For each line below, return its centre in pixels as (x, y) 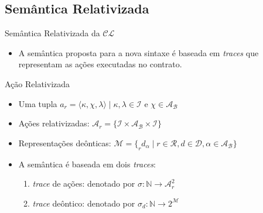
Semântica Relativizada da (52, 33)
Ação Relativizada (37, 83)
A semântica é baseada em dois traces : (87, 164)
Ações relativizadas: (54, 123)
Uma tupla (38, 103)
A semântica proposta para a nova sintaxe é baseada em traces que (139, 52)
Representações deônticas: (65, 142)
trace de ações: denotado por (84, 183)
